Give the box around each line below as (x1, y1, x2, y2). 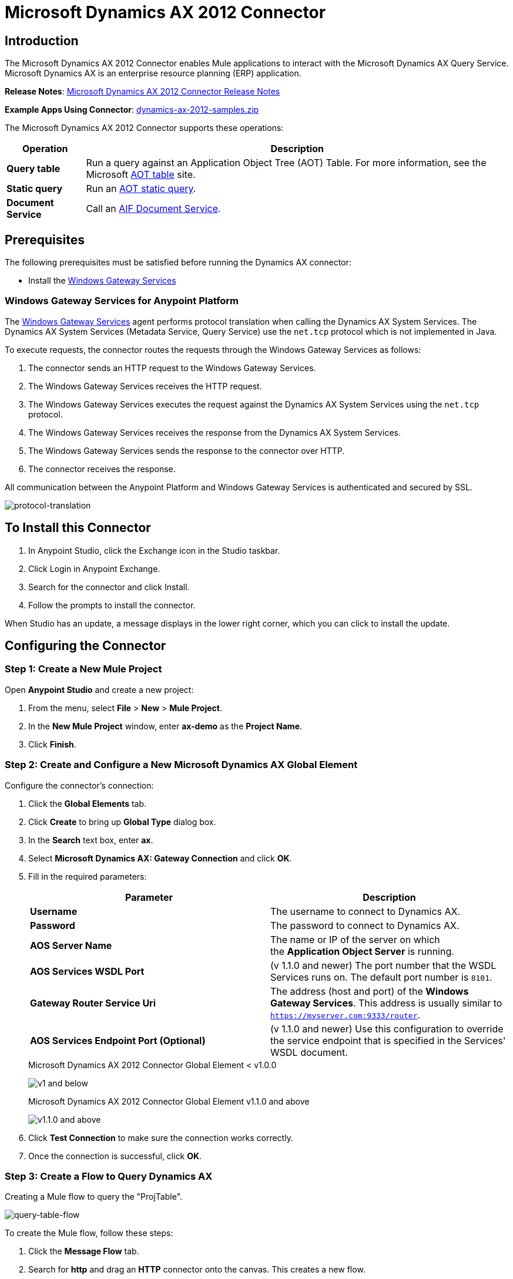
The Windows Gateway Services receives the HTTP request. (28, 381, 262, 391)
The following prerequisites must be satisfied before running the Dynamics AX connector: (5, 257, 351, 268)
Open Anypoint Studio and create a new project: (5, 684, 194, 695)
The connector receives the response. (28, 463, 176, 474)
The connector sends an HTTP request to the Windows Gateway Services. (28, 362, 316, 373)
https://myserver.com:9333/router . (270, 1008, 421, 1021)
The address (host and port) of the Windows (270, 985, 469, 997)
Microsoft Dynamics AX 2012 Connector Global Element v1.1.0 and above (28, 1096, 310, 1106)
